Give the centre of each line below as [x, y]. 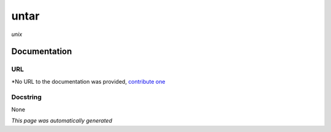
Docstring [27, 97]
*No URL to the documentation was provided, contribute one [88, 81]
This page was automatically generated [62, 121]
